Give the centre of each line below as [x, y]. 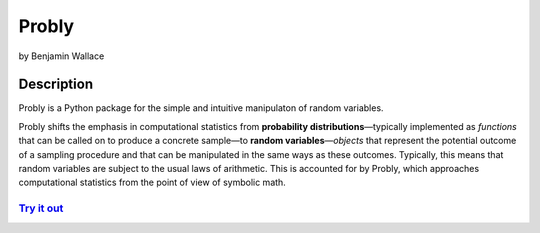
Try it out [41, 208]
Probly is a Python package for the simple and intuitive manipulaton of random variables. [201, 108]
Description [56, 84]
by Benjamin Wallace [61, 56]
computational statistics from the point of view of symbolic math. [152, 182]
